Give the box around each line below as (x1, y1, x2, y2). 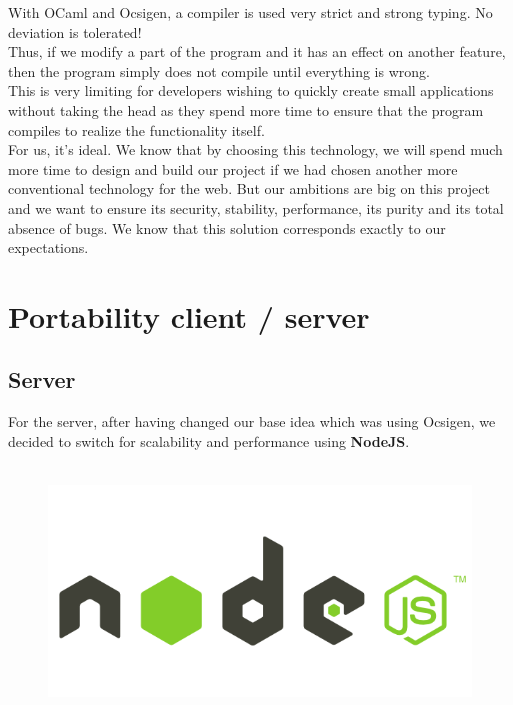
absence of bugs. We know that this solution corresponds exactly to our (8, 217, 446, 238)
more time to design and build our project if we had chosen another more (8, 158, 458, 179)
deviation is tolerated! (8, 21, 142, 42)
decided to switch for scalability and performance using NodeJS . (8, 430, 410, 451)
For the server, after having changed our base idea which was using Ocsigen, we (8, 411, 496, 432)
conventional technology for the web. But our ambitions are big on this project (8, 178, 490, 199)
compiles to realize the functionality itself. (8, 119, 265, 140)
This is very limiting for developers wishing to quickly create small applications (8, 80, 494, 101)
